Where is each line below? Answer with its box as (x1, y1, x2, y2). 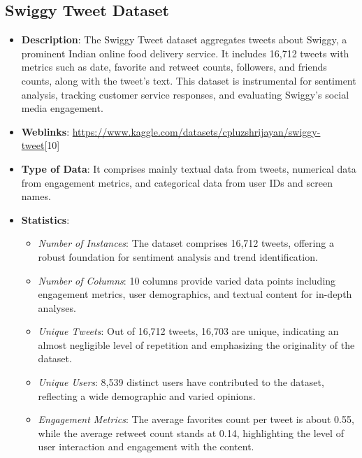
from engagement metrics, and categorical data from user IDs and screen (21, 175, 333, 189)
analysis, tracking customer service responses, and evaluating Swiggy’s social (21, 87, 349, 101)
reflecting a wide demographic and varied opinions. (38, 388, 256, 403)
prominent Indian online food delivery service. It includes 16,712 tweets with (21, 45, 349, 60)
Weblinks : (21, 124, 70, 138)
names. (21, 189, 51, 203)
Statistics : (21, 212, 70, 227)
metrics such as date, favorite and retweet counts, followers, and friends (21, 59, 327, 74)
